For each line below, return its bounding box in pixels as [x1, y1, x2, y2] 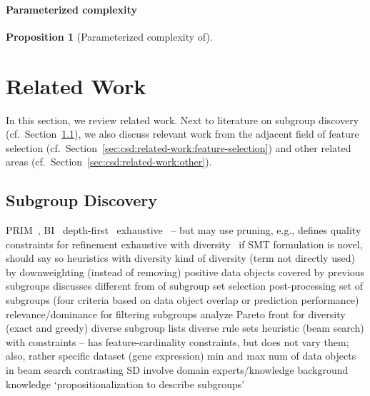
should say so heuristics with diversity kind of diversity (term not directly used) [6, 250, 355, 265]
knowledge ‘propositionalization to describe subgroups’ [6, 376, 245, 391]
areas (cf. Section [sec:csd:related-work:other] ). [6, 154, 212, 169]
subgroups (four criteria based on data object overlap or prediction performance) [6, 293, 359, 308]
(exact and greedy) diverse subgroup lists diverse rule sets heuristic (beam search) [6, 320, 364, 335]
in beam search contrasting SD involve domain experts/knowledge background [6, 362, 349, 377]
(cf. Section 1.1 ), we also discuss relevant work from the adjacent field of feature [6, 126, 359, 141]
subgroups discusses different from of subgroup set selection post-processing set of [6, 278, 364, 293]
